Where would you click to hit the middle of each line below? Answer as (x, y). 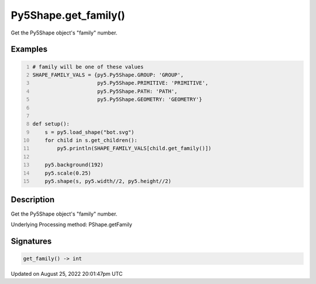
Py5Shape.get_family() (68, 15)
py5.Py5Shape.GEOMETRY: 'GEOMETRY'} (150, 100)
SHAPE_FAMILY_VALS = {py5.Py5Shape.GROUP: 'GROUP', (108, 75)
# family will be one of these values (88, 67)
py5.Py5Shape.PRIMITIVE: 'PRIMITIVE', (153, 83)
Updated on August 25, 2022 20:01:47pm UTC (67, 273)
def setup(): (51, 124)
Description (33, 200)
